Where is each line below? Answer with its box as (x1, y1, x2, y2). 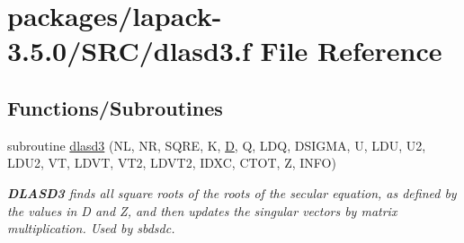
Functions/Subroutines (7, 93, 223, 121)
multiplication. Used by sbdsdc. (7, 219, 175, 238)
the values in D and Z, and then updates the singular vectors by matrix (7, 201, 397, 220)
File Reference (260, 32, 442, 69)
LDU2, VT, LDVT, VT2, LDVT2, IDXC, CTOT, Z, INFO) (7, 153, 336, 172)
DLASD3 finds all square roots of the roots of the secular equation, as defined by (7, 183, 457, 202)
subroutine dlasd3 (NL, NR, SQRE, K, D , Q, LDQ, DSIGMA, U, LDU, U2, (7, 135, 426, 154)
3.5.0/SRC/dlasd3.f (7, 32, 251, 69)
